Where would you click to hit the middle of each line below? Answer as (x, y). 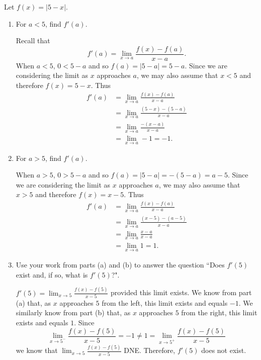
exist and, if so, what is (52, 274)
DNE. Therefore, (150, 350)
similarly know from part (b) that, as (73, 312)
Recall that (33, 40)
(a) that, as (33, 302)
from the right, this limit (219, 312)
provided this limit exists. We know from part (181, 292)
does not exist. (224, 350)
